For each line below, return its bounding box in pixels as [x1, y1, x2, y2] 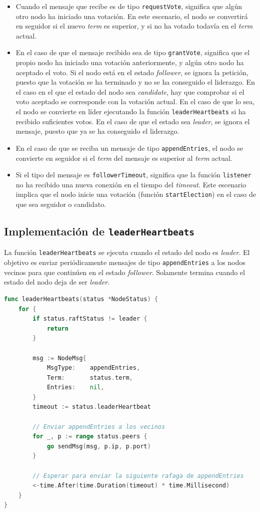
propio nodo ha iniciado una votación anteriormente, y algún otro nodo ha [15, 57, 244, 68]
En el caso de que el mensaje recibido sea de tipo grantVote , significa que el [15, 47, 250, 58]
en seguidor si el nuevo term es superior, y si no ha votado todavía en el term [15, 21, 253, 31]
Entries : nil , [46, 384, 104, 391]
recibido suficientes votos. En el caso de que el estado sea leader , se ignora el [15, 116, 250, 126]
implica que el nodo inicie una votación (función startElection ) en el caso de [15, 189, 256, 199]
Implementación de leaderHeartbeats [4, 223, 194, 239]
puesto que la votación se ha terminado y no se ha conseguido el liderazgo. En [15, 77, 255, 87]
